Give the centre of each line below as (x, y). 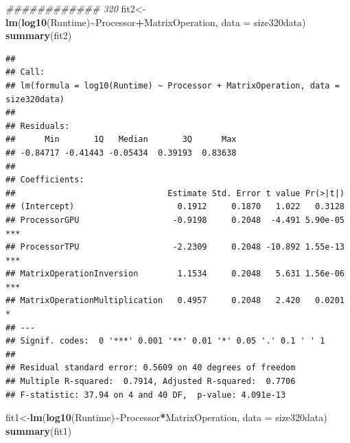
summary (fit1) (39, 430)
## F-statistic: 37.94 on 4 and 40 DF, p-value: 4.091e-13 (146, 395)
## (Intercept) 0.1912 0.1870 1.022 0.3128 (175, 207)
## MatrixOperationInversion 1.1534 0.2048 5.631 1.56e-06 (175, 274)
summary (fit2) (39, 35)
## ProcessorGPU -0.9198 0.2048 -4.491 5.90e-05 (175, 220)
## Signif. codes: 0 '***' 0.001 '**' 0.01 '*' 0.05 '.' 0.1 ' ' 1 (165, 341)
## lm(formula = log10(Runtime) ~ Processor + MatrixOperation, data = (173, 85)
